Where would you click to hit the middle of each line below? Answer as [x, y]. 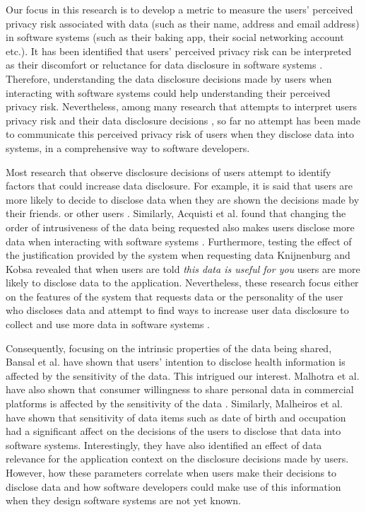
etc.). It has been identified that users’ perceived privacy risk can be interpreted [179, 51]
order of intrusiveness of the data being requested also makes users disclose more [180, 227]
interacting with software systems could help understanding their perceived [168, 92]
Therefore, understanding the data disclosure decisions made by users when [169, 78]
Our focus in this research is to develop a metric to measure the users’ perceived [179, 9]
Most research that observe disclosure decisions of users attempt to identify [169, 171]
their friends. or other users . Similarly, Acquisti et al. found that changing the [176, 213]
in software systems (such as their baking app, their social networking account [175, 37]
